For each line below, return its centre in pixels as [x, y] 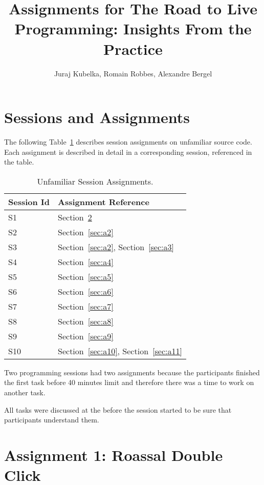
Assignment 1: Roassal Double [114, 454]
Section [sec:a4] [86, 261]
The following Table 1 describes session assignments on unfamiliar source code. [128, 142]
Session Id [29, 201]
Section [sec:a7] [86, 306]
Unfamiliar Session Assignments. [95, 181]
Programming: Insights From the [133, 28]
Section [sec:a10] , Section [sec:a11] [120, 351]
